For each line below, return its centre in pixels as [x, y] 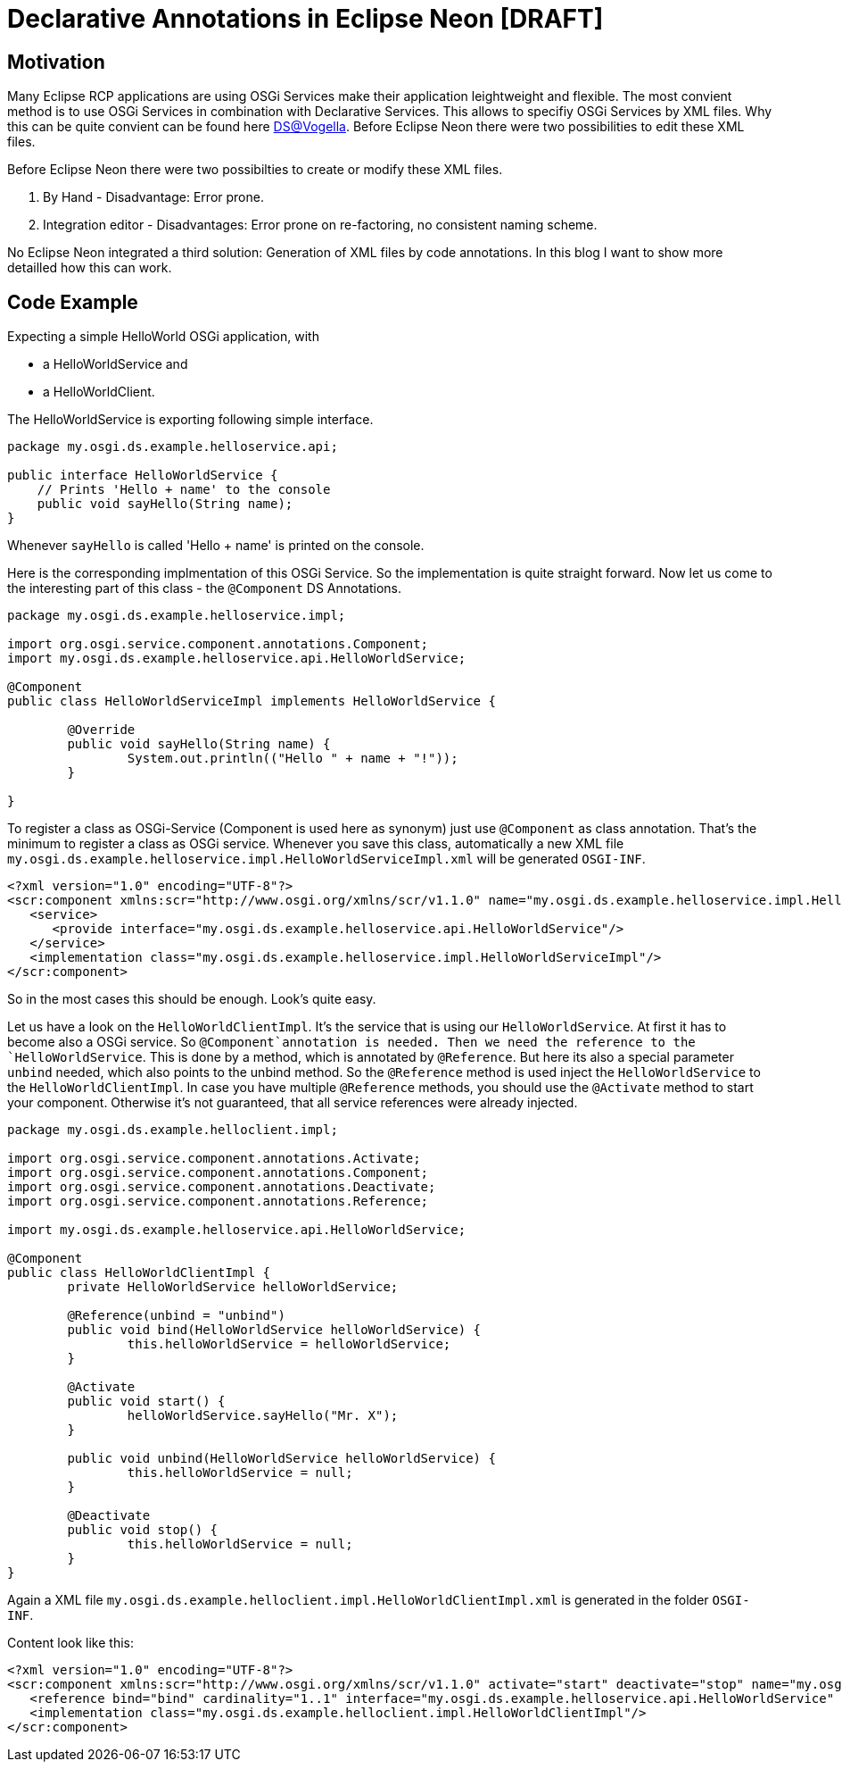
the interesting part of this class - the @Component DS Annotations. [204, 588]
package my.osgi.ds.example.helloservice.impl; [177, 616]
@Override [101, 730]
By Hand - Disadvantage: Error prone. [153, 197]
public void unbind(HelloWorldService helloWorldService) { [281, 1459]
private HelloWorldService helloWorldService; [233, 1287]
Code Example [73, 302]
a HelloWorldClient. [99, 392]
